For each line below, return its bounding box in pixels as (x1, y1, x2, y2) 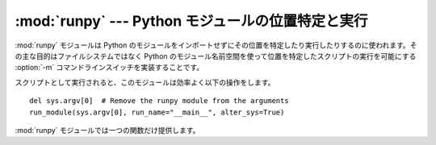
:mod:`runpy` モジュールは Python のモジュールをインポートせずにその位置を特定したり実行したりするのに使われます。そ (15, 40, 417, 50)
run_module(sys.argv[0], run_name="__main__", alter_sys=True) (29, 107, 285, 117)
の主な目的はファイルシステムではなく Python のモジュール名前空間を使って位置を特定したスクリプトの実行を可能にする (15, 51, 417, 60)
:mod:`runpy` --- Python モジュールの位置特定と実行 (15, 12, 368, 30)
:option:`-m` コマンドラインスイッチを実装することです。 (15, 63, 204, 72)
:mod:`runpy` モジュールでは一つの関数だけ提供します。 (15, 125, 200, 135)
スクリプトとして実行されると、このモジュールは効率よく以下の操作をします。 (15, 77, 275, 87)
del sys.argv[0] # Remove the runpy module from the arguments (29, 97, 290, 106)
